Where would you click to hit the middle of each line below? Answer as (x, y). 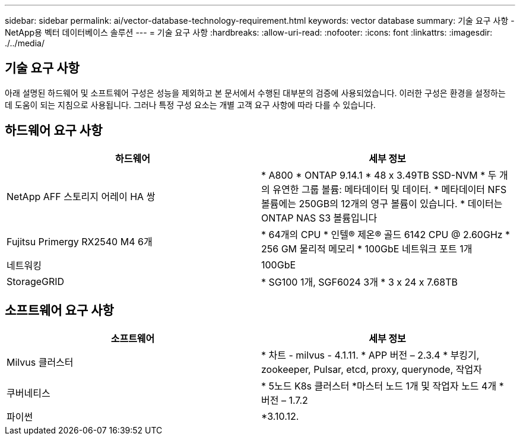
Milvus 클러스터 (40, 362)
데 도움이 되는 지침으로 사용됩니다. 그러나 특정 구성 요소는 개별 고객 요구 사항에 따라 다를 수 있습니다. (190, 105)
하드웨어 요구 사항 (54, 131)
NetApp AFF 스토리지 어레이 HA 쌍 (81, 196)
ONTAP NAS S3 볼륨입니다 (319, 218)
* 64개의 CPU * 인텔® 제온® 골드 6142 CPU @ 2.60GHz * (386, 234)
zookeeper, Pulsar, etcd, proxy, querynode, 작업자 (372, 369)
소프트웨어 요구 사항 (59, 311)
